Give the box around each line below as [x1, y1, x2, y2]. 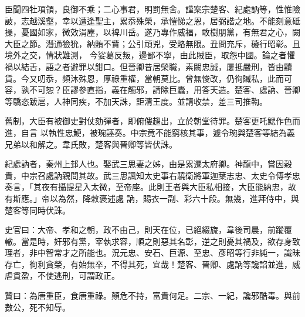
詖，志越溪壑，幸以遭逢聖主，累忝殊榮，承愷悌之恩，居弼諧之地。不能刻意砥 [5, 14, 300, 26]
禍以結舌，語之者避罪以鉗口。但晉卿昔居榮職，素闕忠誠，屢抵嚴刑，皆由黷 [5, 60, 292, 72]
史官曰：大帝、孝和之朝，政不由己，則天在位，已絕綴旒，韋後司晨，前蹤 [5, 223, 284, 236]
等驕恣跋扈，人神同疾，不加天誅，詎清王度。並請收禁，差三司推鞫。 [5, 95, 267, 107]
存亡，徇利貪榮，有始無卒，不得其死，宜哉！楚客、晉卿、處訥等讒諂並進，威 [5, 258, 300, 270]
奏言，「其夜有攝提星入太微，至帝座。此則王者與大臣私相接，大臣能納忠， [5, 181, 288, 193]
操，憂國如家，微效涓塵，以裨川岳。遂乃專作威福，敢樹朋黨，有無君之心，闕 [5, 26, 300, 38]
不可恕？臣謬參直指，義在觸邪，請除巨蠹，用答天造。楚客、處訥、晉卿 [29, 84, 300, 96]
